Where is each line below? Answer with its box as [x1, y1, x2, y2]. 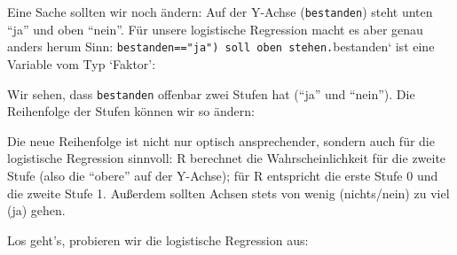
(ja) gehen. [7, 201, 66, 220]
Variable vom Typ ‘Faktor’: [7, 54, 156, 73]
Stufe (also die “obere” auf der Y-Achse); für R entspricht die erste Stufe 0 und [7, 166, 438, 184]
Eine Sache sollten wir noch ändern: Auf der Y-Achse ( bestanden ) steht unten [7, 3, 433, 20]
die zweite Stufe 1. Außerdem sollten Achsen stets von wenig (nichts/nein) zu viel [7, 183, 450, 202]
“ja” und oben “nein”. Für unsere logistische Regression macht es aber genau [7, 19, 423, 38]
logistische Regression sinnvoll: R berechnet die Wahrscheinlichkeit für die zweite [7, 149, 446, 167]
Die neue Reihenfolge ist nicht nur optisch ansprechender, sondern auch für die [7, 131, 435, 150]
